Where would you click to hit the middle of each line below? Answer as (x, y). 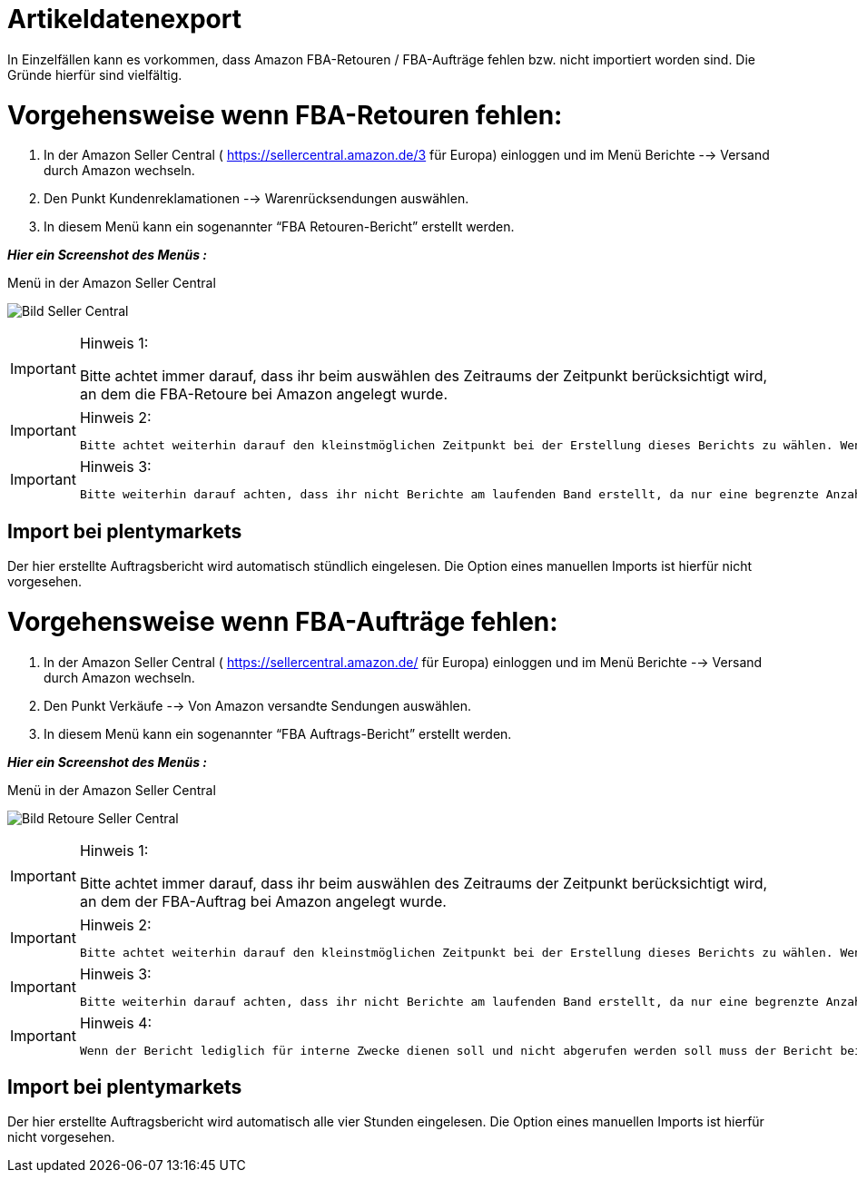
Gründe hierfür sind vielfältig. (95, 74)
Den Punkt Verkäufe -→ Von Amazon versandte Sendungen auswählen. (258, 705)
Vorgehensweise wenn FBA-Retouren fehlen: (285, 115)
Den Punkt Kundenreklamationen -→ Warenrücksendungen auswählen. (256, 199)
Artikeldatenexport (124, 19)
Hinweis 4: (116, 1023)
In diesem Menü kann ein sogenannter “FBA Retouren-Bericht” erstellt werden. (279, 227)
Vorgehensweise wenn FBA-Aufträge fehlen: (283, 621)
